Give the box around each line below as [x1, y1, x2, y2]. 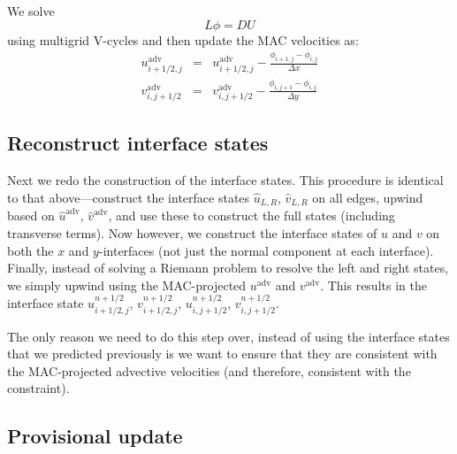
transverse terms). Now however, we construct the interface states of [7, 223, 377, 242]
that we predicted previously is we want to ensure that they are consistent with [7, 344, 438, 363]
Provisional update [7, 422, 183, 450]
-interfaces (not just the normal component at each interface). [98, 241, 434, 259]
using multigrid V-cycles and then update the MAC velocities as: [7, 30, 359, 49]
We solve [7, 2, 55, 19]
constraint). [7, 379, 70, 397]
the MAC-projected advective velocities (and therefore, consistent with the [7, 361, 411, 380]
